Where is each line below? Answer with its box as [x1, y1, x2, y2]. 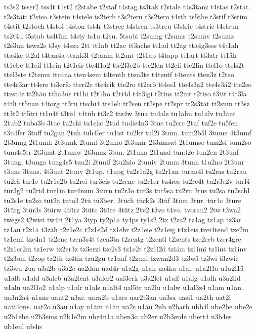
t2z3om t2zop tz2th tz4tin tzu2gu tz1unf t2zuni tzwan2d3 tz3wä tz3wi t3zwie [4, 253, 239, 263]
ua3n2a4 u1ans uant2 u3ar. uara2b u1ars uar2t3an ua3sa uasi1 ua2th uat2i [4, 291, 231, 302]
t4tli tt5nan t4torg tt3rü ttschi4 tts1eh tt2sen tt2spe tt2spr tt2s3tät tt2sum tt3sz [4, 98, 250, 108]
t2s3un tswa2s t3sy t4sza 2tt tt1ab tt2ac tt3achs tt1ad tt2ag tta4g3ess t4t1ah [4, 40, 239, 50]
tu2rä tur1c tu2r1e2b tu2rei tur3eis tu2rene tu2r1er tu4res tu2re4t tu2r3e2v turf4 [4, 175, 250, 186]
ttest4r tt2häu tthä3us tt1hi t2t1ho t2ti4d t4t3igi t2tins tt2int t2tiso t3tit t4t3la [4, 88, 247, 99]
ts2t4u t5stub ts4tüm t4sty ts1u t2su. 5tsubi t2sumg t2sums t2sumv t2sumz [4, 30, 234, 41]
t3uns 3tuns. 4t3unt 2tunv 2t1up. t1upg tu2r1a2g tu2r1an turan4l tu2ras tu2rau [4, 166, 247, 176]
